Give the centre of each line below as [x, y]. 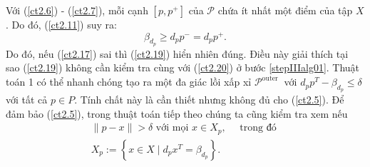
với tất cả [27, 100]
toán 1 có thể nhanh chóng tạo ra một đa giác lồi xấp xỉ [129, 82]
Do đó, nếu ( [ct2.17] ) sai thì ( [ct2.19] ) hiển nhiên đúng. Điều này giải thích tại [177, 53]
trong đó [258, 128]
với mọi [172, 128]
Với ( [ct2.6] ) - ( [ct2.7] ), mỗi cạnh [77, 10]
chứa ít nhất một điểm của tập [285, 10]
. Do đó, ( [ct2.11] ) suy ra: [61, 24]
